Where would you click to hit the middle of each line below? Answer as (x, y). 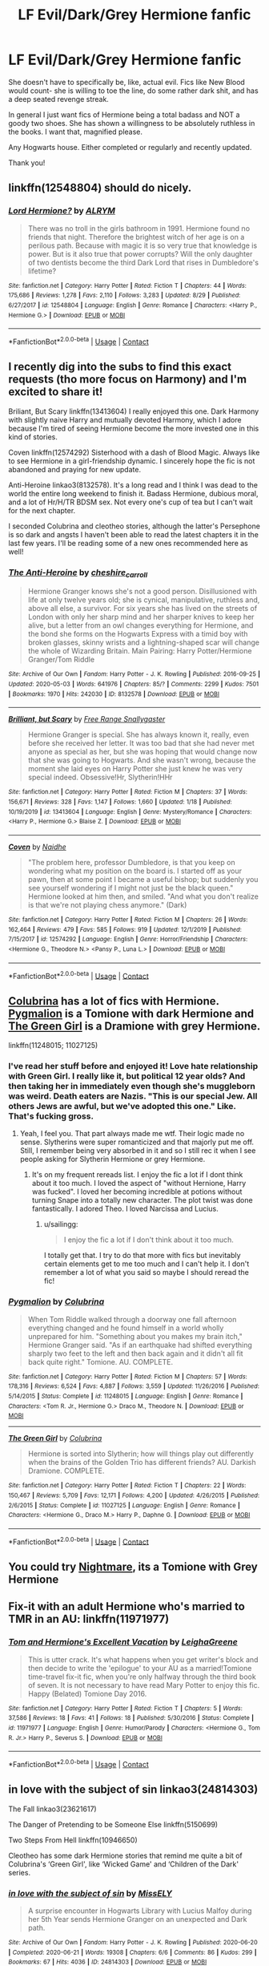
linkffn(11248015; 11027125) (53, 1045)
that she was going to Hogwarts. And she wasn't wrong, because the (142, 760)
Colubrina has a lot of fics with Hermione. (114, 1001)
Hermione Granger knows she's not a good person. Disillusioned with (143, 592)
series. (19, 1872)
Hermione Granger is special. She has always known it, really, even (139, 734)
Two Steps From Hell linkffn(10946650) (73, 1840)
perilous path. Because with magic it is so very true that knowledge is (143, 245)
